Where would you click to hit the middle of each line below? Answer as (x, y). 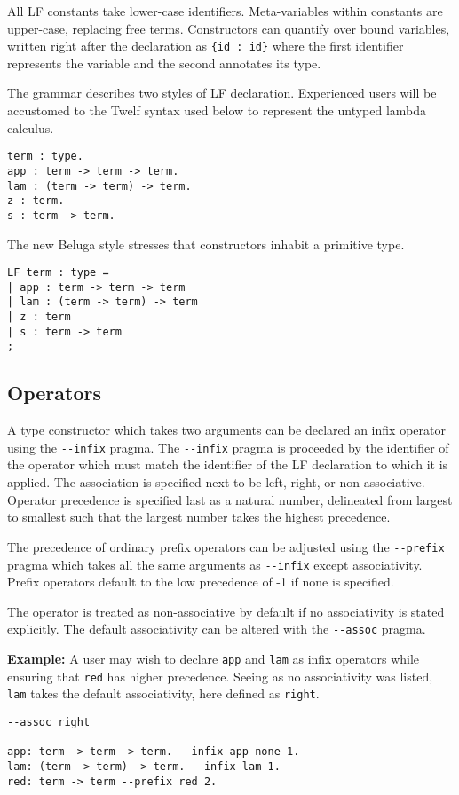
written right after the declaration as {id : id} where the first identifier (206, 46)
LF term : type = (58, 273)
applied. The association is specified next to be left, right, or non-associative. (216, 482)
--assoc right (49, 722)
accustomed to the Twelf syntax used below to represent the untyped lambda (217, 110)
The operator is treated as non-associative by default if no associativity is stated (226, 611)
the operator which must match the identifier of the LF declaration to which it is (228, 464)
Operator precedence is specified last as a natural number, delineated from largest (230, 499)
